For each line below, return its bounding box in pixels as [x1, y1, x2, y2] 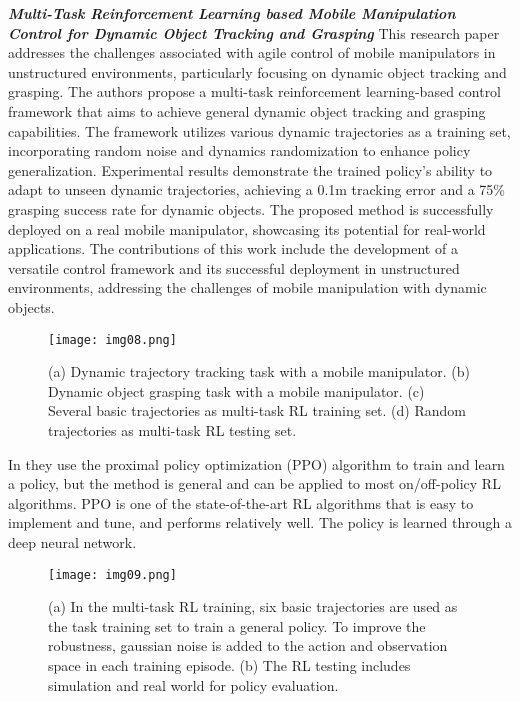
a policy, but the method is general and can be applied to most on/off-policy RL [8, 473, 501, 494]
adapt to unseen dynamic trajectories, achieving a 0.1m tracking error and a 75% [8, 179, 505, 200]
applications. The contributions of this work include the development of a [8, 238, 458, 259]
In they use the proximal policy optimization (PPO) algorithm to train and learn [8, 453, 505, 474]
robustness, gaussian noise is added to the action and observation [48, 635, 448, 656]
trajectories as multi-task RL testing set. [48, 419, 297, 440]
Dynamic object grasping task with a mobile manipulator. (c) [48, 380, 425, 401]
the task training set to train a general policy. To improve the [48, 615, 426, 636]
